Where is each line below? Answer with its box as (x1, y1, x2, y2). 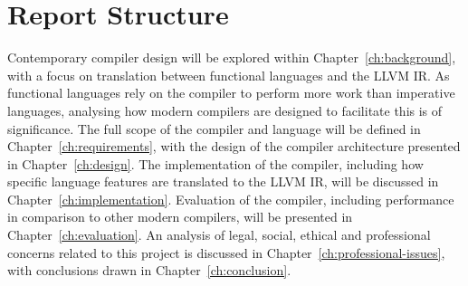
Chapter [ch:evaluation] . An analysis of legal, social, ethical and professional (7, 225, 431, 244)
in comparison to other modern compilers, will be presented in (7, 207, 353, 226)
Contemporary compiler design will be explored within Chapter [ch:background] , (7, 48, 456, 67)
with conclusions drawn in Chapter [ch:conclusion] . (7, 261, 291, 280)
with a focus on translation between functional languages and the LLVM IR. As (7, 65, 450, 84)
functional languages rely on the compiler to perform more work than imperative (7, 83, 455, 102)
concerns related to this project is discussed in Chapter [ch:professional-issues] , (7, 243, 445, 262)
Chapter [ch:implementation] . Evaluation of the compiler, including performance (7, 189, 454, 208)
